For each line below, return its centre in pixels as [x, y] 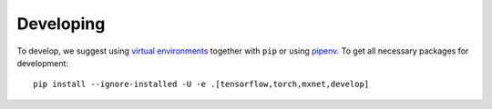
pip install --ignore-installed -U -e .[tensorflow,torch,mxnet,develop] [201, 84]
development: [42, 63]
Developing [61, 24]
